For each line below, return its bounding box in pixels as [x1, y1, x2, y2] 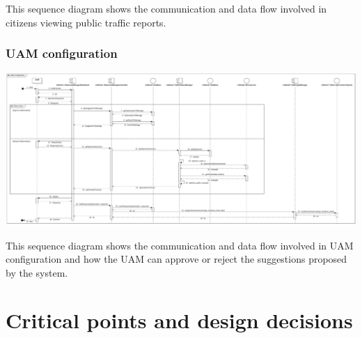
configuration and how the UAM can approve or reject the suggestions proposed [6, 252, 347, 266]
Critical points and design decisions [6, 306, 353, 335]
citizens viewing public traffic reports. [6, 15, 166, 29]
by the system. [6, 265, 68, 279]
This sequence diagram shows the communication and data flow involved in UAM [6, 238, 354, 252]
